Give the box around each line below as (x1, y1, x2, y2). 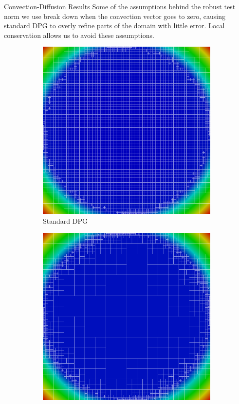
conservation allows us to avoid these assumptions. (4, 30, 154, 40)
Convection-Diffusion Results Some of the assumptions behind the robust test (4, 1, 236, 11)
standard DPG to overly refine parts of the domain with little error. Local (4, 20, 225, 31)
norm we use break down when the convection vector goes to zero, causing (4, 11, 225, 21)
